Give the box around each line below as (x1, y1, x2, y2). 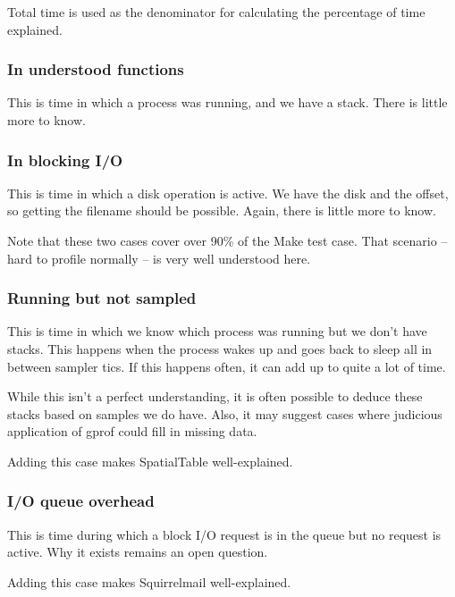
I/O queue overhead (7, 490, 155, 512)
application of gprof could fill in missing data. (7, 422, 257, 441)
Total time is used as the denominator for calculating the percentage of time (7, 3, 426, 21)
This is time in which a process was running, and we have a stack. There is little (7, 93, 448, 112)
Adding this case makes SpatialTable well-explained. (7, 451, 293, 470)
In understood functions (7, 58, 184, 80)
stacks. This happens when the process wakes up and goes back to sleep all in (7, 340, 433, 357)
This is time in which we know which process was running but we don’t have (7, 322, 427, 341)
